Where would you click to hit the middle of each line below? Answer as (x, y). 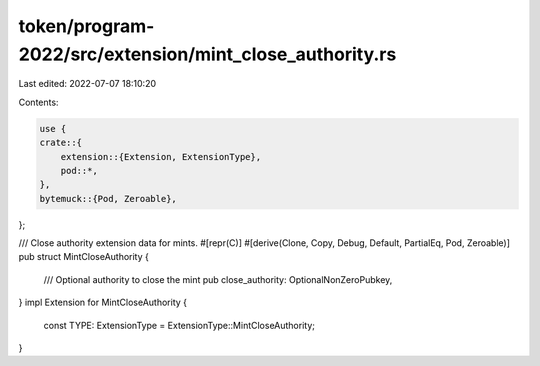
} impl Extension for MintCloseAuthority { (103, 302)
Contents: (38, 102)
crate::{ (61, 143)
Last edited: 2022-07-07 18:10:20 (87, 84)
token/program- (86, 26)
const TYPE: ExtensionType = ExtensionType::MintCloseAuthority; (179, 325)
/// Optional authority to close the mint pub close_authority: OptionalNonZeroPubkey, (218, 279)
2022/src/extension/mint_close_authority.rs (207, 54)
